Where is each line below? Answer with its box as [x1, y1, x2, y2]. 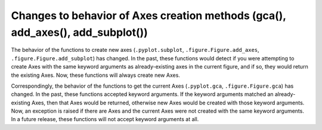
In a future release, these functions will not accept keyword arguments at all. [11, 116, 199, 123]
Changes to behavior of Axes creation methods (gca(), [11, 9, 286, 22]
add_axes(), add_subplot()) [11, 26, 148, 39]
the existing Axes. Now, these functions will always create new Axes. [11, 72, 180, 79]
